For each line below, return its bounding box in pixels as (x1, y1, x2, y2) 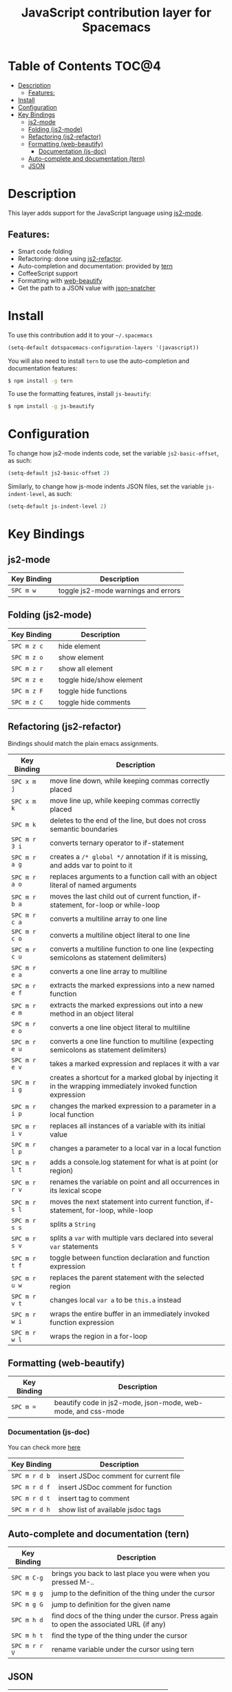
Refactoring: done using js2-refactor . (17, 254, 123, 263)
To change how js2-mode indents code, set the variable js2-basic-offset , (8, 449, 219, 458)
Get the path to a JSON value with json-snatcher (17, 284, 156, 292)
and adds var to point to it (50, 860, 133, 870)
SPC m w (11, 587, 36, 594)
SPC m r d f (11, 1483, 51, 1491)
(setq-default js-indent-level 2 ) (8, 503, 107, 510)
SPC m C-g (11, 1574, 43, 1582)
